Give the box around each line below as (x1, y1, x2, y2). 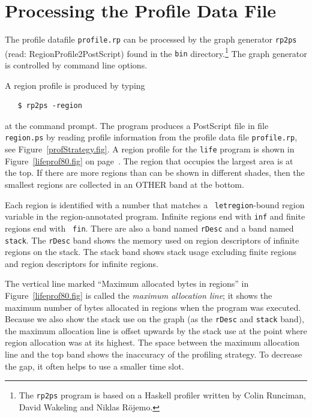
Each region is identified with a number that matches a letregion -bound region (5, 198, 305, 211)
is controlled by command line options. (5, 59, 148, 71)
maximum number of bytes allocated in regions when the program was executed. (5, 301, 301, 313)
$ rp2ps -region (17, 101, 82, 110)
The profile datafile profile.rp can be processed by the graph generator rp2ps (5, 33, 297, 46)
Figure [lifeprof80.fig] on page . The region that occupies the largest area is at (5, 154, 293, 167)
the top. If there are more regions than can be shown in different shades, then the (5, 166, 305, 179)
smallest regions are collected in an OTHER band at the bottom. (5, 178, 244, 190)
